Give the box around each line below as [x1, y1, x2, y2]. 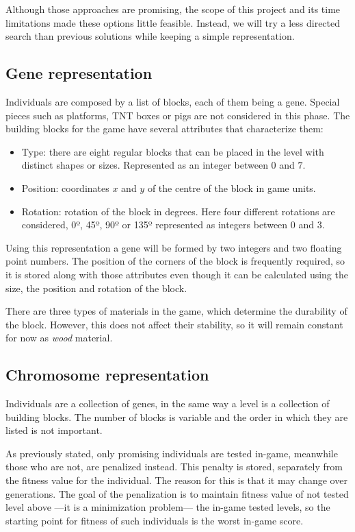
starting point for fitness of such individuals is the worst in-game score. [5, 513, 304, 527]
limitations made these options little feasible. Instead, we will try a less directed [5, 15, 341, 29]
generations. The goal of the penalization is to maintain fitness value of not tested [5, 486, 349, 500]
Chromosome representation [5, 364, 209, 385]
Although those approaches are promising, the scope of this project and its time [5, 2, 341, 16]
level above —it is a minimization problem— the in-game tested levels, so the [5, 500, 330, 514]
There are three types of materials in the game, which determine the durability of [5, 304, 347, 318]
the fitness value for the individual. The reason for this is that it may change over [5, 473, 347, 487]
